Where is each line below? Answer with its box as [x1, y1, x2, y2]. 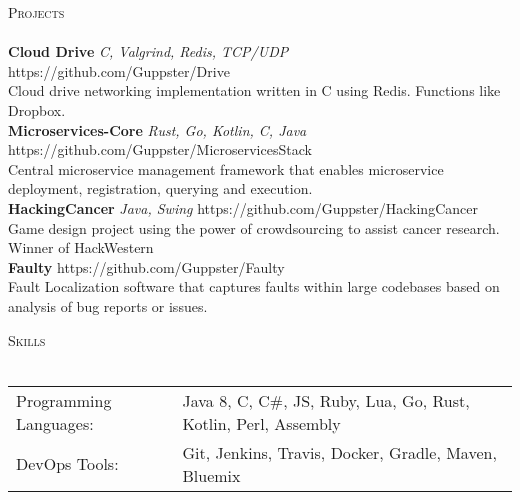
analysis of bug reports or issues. [8, 295, 208, 316]
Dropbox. [8, 99, 66, 120]
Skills [8, 329, 46, 350]
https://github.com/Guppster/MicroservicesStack [8, 139, 312, 160]
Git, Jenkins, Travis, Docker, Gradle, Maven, [182, 440, 497, 464]
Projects [8, 2, 65, 22]
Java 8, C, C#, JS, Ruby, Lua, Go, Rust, [182, 388, 470, 412]
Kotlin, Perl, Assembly [182, 411, 341, 435]
